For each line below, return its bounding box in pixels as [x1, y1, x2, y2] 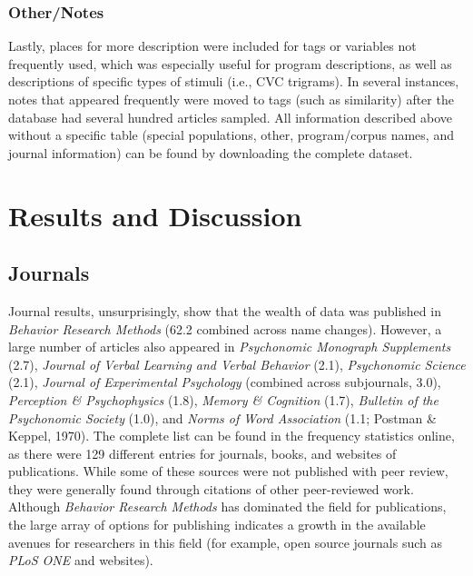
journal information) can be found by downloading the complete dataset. [8, 143, 413, 162]
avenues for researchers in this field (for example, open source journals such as [8, 532, 443, 551]
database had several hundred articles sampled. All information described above [8, 107, 453, 126]
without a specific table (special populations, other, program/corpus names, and [8, 125, 454, 144]
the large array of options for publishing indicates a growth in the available [8, 515, 426, 534]
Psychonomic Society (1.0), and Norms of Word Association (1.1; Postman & [8, 408, 437, 427]
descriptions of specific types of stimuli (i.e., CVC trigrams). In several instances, [8, 72, 459, 91]
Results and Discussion [8, 196, 302, 233]
